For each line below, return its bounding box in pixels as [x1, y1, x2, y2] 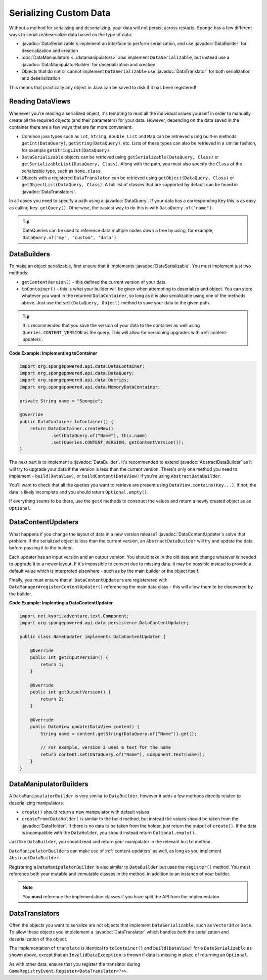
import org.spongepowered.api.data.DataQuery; [19, 370, 134, 376]
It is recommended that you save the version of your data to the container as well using [22, 322, 200, 329]
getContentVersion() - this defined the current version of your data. [21, 279, 167, 285]
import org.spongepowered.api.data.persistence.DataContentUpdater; [19, 620, 189, 626]
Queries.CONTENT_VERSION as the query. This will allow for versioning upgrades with [22, 329, 200, 335]
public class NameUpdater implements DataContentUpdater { [19, 634, 166, 639]
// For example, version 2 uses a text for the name [40, 745, 171, 750]
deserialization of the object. [9, 936, 68, 942]
